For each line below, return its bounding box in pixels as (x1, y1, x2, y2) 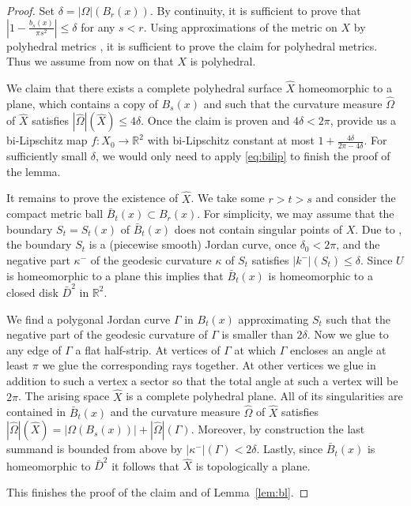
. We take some (190, 189, 265, 206)
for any (81, 18, 115, 35)
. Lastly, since (256, 440, 323, 457)
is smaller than (221, 326, 293, 343)
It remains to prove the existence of (6, 189, 179, 206)
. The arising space (17, 388, 110, 404)
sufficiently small (6, 148, 88, 164)
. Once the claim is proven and (141, 112, 290, 129)
